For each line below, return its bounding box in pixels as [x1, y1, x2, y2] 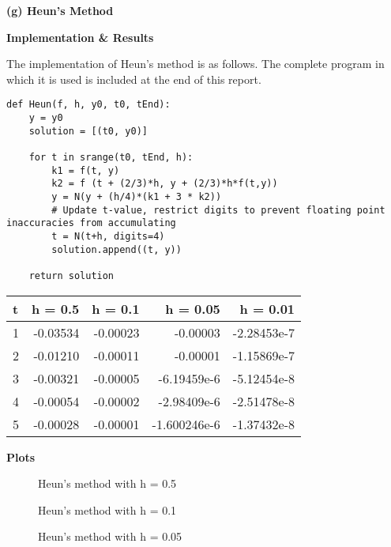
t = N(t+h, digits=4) [51, 230, 165, 242]
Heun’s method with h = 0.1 [38, 501, 177, 518]
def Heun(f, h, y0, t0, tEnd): [6, 99, 171, 111]
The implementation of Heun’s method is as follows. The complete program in [6, 55, 385, 72]
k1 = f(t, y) [51, 164, 120, 176]
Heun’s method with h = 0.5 [38, 475, 177, 492]
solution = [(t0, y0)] [28, 125, 148, 137]
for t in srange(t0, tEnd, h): [28, 152, 194, 163]
